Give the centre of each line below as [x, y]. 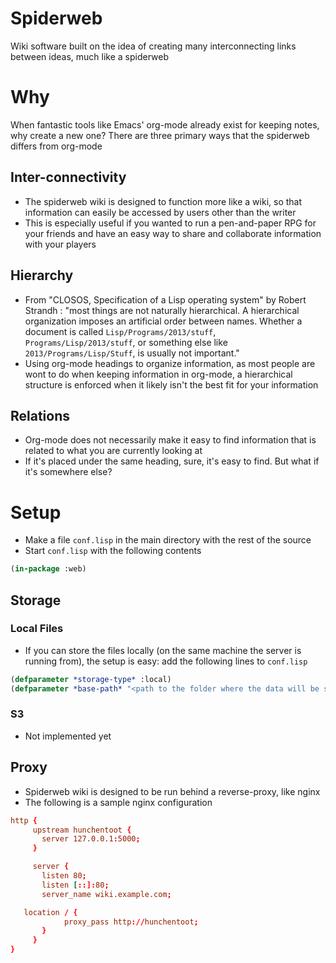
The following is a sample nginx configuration [118, 802]
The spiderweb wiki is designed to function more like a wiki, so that [163, 201]
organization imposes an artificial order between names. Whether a [163, 321]
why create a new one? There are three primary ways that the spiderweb [160, 135]
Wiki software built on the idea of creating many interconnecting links [153, 46]
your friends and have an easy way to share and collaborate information [173, 233]
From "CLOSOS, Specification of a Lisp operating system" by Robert [165, 299]
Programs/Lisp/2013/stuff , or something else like [126, 342]
